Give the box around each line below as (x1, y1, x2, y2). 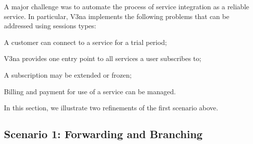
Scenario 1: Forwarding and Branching (4, 126, 203, 142)
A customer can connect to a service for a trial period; (4, 37, 167, 47)
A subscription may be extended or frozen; (4, 69, 132, 80)
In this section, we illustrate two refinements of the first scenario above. (4, 103, 218, 113)
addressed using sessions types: (4, 21, 96, 31)
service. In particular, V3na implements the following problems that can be (4, 11, 230, 21)
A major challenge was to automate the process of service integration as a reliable (4, 1, 250, 11)
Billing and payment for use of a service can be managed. (4, 86, 176, 96)
